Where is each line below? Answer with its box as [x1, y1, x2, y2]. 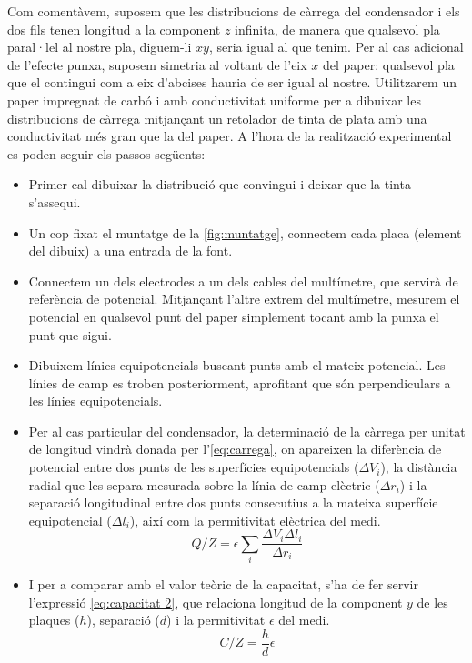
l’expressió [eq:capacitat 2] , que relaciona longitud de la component [28, 592, 403, 611]
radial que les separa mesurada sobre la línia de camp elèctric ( [28, 475, 380, 494]
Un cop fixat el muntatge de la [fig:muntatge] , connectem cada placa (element [28, 223, 462, 242]
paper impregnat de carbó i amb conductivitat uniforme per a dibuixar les [7, 90, 421, 109]
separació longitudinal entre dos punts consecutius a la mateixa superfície [28, 493, 438, 512]
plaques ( [28, 610, 80, 629]
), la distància [380, 457, 457, 477]
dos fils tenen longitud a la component [7, 19, 221, 38]
